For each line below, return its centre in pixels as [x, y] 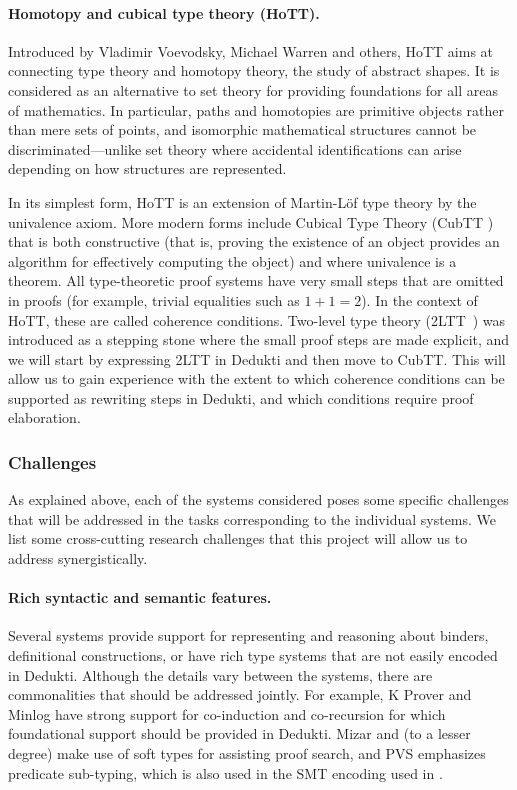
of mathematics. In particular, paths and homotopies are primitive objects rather [256, 109]
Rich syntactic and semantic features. [140, 597]
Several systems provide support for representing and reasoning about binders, [248, 635]
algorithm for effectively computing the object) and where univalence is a [232, 260]
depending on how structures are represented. [147, 168]
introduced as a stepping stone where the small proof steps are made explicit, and [259, 339]
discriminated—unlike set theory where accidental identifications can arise [235, 148]
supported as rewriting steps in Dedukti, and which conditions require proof [241, 397]
